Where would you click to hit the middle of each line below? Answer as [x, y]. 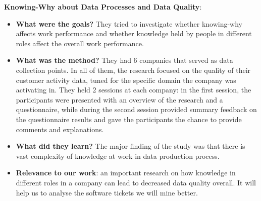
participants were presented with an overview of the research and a [119, 99]
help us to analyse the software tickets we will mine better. [107, 192]
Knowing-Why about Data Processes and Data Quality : [103, 7]
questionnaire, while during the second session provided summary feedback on [136, 109]
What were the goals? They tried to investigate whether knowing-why [129, 23]
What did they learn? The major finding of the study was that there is [130, 146]
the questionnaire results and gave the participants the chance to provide [129, 119]
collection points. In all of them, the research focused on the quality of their [133, 70]
